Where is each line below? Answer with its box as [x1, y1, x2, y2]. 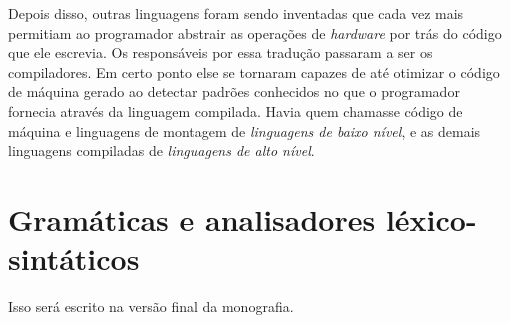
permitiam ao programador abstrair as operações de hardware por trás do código [8, 22, 502, 43]
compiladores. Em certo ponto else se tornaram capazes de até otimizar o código [8, 61, 500, 82]
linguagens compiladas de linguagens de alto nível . [8, 140, 315, 161]
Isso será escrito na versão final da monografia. [8, 296, 294, 317]
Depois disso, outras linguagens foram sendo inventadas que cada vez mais [8, 3, 464, 23]
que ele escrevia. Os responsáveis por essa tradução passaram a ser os [8, 42, 433, 63]
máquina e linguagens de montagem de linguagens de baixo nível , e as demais [8, 120, 481, 141]
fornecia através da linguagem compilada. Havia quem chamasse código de [8, 100, 463, 121]
